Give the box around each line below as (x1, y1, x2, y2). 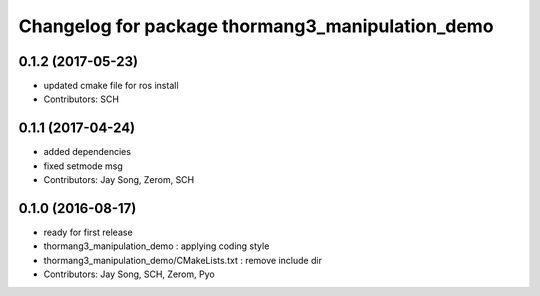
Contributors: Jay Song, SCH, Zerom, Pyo (43, 268, 215, 280)
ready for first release (43, 226, 134, 239)
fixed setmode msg (43, 160, 124, 172)
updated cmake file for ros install (43, 80, 179, 92)
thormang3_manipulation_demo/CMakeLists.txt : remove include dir (43, 254, 322, 266)
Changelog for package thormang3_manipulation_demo (18, 15, 494, 37)
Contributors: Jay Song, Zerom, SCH (43, 174, 195, 186)
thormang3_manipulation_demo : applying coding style (43, 240, 270, 252)
